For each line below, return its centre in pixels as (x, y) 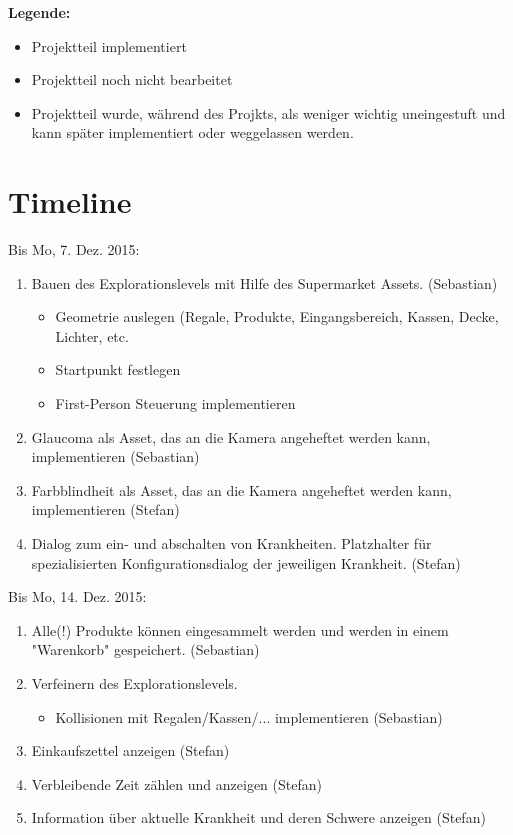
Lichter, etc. (92, 335)
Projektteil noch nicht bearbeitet (132, 79)
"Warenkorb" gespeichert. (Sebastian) (145, 649)
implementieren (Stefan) (105, 509)
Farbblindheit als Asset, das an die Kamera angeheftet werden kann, (241, 489)
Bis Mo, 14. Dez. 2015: (77, 596)
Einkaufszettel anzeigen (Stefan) (130, 750)
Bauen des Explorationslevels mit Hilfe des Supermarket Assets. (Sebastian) (264, 282)
